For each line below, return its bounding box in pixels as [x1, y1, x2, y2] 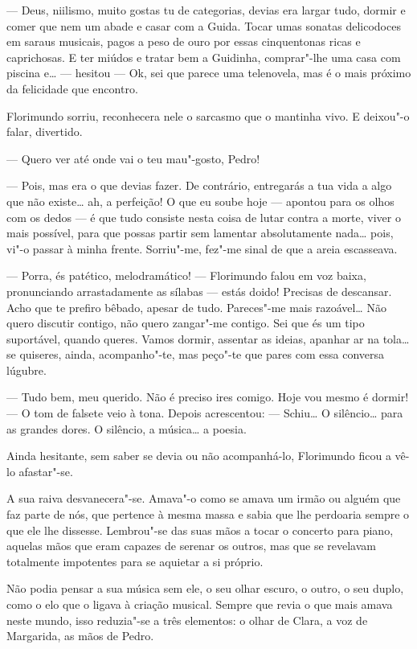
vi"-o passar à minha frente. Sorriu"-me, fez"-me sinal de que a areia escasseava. [6, 240, 398, 257]
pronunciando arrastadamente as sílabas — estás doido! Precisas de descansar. [6, 282, 392, 299]
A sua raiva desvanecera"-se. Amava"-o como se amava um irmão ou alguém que [6, 490, 401, 507]
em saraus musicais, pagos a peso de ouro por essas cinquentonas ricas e [6, 33, 361, 50]
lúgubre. [6, 361, 47, 378]
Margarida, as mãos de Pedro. [6, 627, 154, 644]
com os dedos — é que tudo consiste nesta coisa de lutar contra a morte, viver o [6, 208, 401, 225]
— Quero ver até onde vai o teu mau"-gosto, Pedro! [6, 150, 260, 166]
